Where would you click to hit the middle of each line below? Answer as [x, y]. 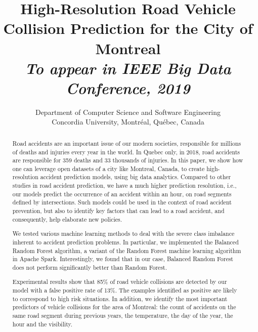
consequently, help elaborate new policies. [67, 219]
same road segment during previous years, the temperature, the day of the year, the [123, 316]
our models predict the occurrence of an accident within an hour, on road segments [122, 194]
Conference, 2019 [128, 88]
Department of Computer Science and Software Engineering [128, 112]
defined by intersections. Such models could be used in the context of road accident [122, 202]
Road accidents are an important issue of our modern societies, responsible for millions [127, 143]
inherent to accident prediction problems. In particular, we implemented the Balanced [125, 242]
